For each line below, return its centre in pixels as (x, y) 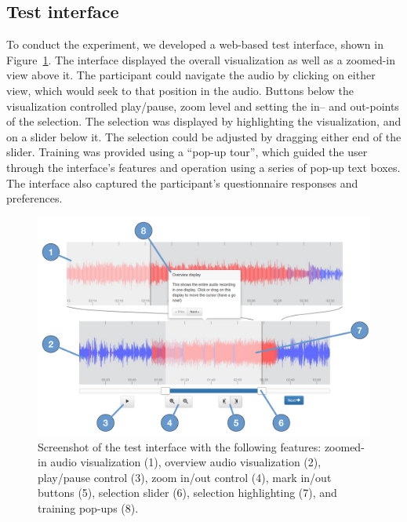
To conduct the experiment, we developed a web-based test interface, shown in (195, 44)
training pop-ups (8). (88, 507)
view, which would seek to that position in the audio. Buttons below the (180, 90)
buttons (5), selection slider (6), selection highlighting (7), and (187, 493)
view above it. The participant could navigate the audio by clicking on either (191, 75)
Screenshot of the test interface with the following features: (180, 446)
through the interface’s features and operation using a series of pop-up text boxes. (203, 167)
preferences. (35, 198)
